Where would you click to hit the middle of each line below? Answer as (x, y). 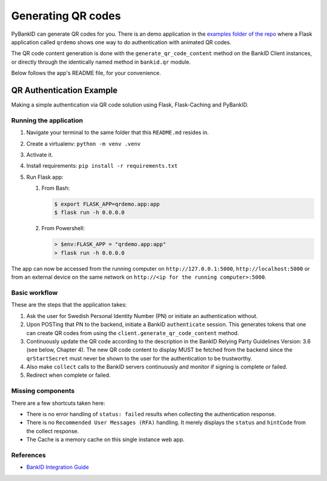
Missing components (43, 391)
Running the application (47, 120)
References (28, 455)
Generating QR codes (66, 16)
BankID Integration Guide (58, 467)
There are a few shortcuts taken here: (58, 403)
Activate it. (40, 154)
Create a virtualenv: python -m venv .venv (84, 144)
